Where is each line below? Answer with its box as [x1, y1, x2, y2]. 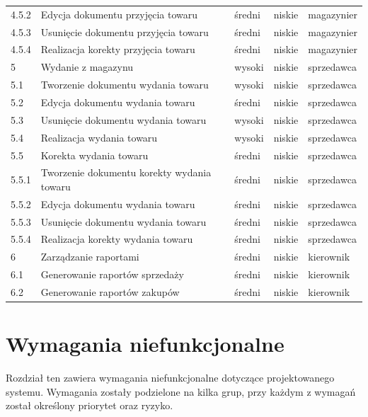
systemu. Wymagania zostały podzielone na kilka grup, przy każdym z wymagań [6, 384, 356, 399]
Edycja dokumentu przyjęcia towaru [40, 6, 197, 21]
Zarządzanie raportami [40, 249, 139, 264]
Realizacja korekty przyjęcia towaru [40, 42, 195, 57]
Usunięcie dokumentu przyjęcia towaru [40, 24, 209, 39]
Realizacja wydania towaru [40, 130, 158, 144]
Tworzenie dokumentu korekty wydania [40, 165, 212, 180]
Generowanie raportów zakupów [40, 285, 180, 299]
